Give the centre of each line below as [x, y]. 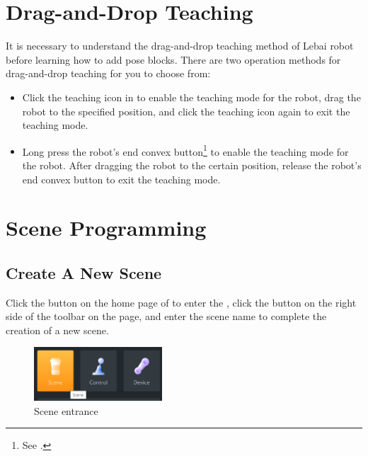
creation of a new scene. [57, 330]
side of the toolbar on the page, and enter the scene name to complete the [166, 316]
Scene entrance [66, 410]
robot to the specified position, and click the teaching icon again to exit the [186, 111]
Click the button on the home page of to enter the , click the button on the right [181, 302]
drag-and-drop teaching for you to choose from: [108, 73]
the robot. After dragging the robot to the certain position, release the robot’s [192, 165]
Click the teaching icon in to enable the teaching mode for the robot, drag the [191, 97]
